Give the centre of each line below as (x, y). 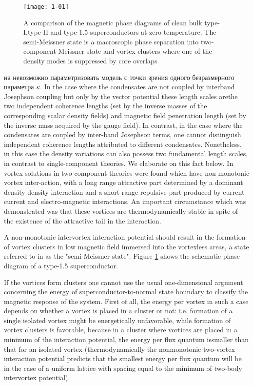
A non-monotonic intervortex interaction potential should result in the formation (125, 237)
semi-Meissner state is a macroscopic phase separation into (111, 41)
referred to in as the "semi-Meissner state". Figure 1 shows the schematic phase (122, 256)
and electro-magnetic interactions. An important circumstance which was (137, 201)
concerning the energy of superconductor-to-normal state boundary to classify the (126, 292)
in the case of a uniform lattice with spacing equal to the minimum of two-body (123, 368)
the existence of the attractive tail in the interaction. (83, 220)
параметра (19, 87)
